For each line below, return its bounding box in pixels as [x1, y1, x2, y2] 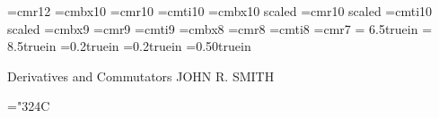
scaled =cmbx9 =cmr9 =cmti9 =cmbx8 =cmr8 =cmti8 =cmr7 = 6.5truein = [7, 19, 433, 38]
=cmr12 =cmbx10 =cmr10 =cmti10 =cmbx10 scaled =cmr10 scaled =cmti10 [7, 2, 433, 20]
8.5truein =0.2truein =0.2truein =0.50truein [7, 37, 251, 55]
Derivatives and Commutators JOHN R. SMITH [7, 66, 275, 85]
